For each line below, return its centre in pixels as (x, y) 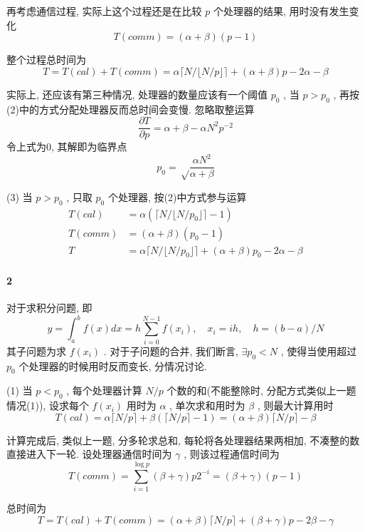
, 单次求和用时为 (207, 405)
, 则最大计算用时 (295, 405)
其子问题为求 (36, 351)
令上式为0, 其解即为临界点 (67, 147)
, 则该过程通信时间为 (232, 454)
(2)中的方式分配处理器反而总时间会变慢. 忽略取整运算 (131, 109)
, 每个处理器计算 (104, 390)
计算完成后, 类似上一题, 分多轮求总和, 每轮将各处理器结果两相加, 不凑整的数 (183, 440)
